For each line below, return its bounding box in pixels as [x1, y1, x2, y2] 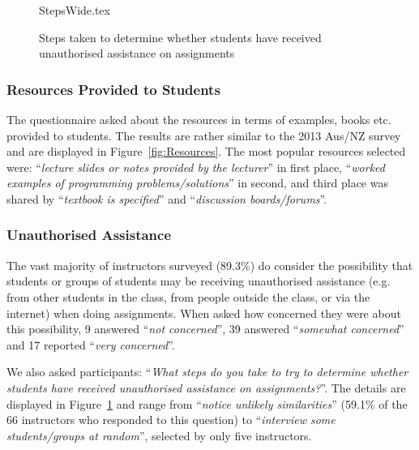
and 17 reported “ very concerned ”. [6, 336, 175, 353]
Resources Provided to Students [6, 79, 220, 99]
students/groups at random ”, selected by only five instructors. [6, 426, 312, 444]
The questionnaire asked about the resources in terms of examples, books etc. [6, 111, 391, 127]
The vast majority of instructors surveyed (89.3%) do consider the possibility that [6, 256, 413, 273]
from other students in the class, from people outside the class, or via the [6, 288, 370, 305]
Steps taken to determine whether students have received [39, 28, 322, 45]
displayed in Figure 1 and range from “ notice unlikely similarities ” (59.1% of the [6, 395, 408, 412]
